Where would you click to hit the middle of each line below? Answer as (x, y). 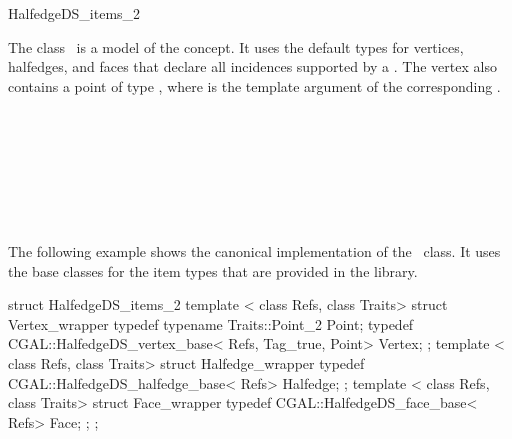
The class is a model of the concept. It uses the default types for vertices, (236, 46)
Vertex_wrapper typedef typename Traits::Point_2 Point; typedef (211, 323)
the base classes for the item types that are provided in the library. (213, 270)
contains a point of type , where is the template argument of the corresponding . (254, 85)
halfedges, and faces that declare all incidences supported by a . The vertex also (252, 66)
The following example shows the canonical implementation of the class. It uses (254, 250)
